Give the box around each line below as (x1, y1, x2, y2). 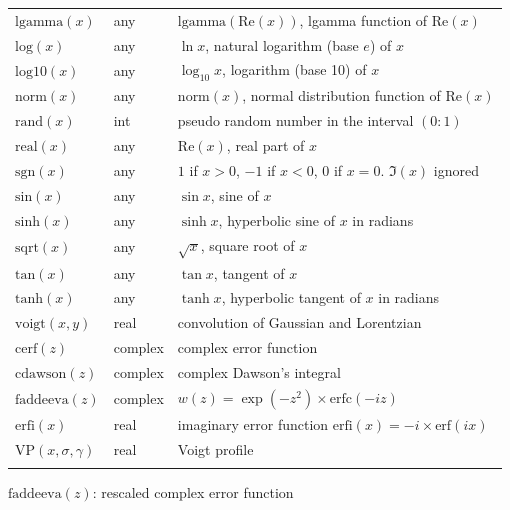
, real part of (226, 135, 305, 156)
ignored (433, 160, 480, 181)
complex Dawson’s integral (177, 361, 341, 382)
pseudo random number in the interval (177, 110, 414, 131)
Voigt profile (177, 438, 254, 459)
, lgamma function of (299, 9, 428, 30)
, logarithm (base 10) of (222, 59, 367, 80)
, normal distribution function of (242, 85, 441, 106)
